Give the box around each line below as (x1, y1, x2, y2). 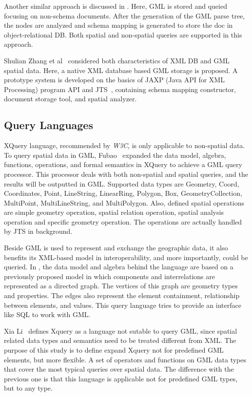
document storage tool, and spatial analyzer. (4, 94, 137, 104)
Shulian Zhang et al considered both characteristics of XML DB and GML (4, 55, 230, 65)
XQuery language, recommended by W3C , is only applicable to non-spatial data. (4, 140, 245, 151)
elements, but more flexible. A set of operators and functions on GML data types (4, 354, 247, 364)
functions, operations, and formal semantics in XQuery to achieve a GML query (4, 159, 242, 170)
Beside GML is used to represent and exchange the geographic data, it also (4, 243, 228, 253)
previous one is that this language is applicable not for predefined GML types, (4, 373, 238, 383)
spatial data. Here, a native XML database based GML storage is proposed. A (4, 65, 238, 75)
